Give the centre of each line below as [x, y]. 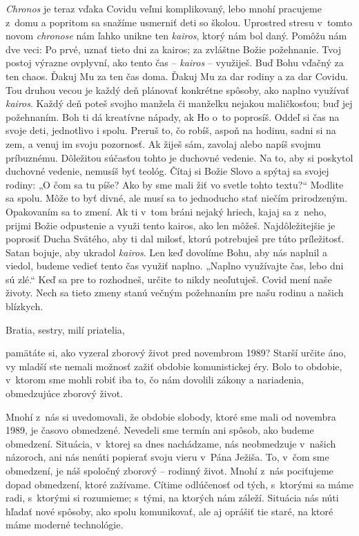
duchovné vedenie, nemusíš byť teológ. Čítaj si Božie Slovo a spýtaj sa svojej [167, 171]
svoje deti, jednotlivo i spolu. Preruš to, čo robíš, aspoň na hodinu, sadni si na [171, 130]
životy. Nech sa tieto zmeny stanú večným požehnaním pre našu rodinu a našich [175, 293]
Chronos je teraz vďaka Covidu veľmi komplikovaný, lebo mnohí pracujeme [164, 8]
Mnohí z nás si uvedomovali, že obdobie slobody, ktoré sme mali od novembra [171, 416]
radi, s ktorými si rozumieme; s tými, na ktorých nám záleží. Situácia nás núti [172, 498]
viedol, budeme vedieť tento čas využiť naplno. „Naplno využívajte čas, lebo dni [175, 266]
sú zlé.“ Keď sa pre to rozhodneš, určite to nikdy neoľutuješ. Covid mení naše [169, 279]
